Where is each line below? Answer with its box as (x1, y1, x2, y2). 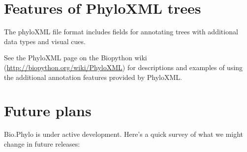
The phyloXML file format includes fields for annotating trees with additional (4, 26, 238, 37)
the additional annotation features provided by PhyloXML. (4, 72, 182, 82)
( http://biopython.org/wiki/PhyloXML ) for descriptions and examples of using (4, 62, 243, 72)
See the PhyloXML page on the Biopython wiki (4, 52, 147, 63)
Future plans (4, 101, 92, 121)
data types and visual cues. (4, 36, 86, 46)
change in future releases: (4, 138, 80, 149)
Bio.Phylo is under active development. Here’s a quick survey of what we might (4, 129, 244, 139)
